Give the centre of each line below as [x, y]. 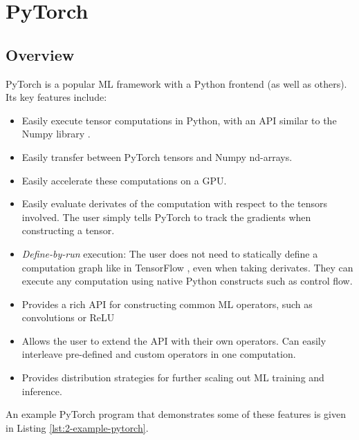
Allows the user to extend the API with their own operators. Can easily [174, 340]
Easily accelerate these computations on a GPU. [124, 180]
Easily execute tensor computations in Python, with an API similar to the [179, 120]
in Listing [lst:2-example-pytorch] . [77, 427]
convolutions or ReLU [68, 317]
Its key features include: [56, 97]
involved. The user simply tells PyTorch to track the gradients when [166, 217]
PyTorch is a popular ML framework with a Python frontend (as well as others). [176, 83]
